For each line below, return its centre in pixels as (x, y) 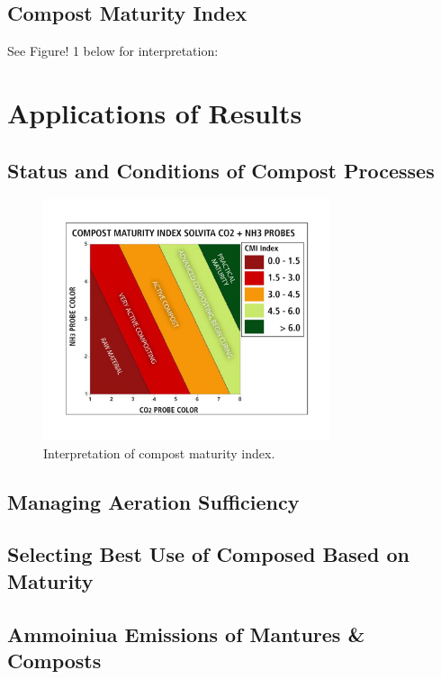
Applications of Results (155, 112)
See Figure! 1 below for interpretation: (113, 51)
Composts (54, 661)
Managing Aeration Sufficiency (153, 501)
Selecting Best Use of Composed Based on (208, 554)
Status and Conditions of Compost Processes (221, 170)
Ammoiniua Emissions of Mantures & (186, 634)
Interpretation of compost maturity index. (159, 453)
